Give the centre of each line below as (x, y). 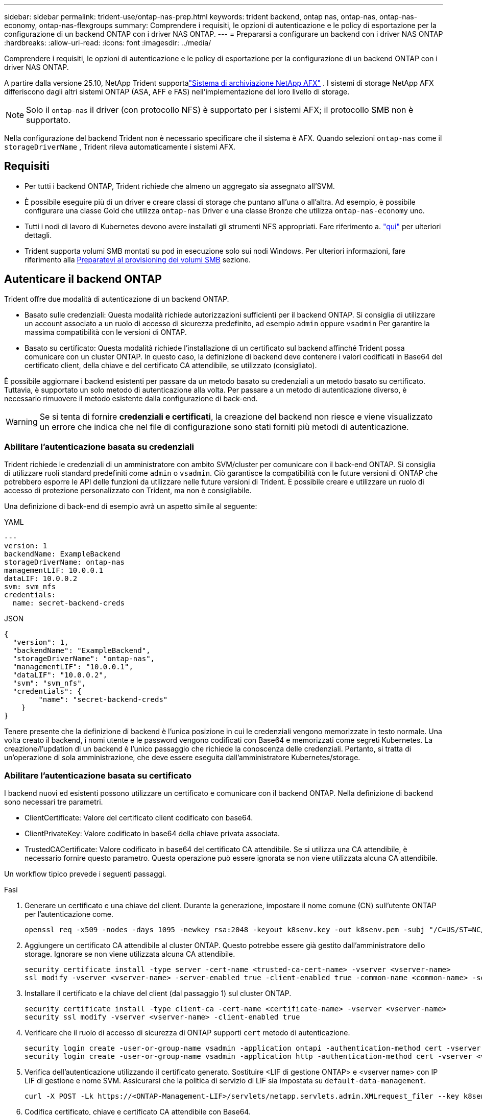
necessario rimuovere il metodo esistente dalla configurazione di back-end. (131, 398)
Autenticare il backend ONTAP (83, 279)
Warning (22, 421)
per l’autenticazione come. (69, 914)
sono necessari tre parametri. (54, 802)
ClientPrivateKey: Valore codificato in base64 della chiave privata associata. (152, 834)
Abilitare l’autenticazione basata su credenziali (99, 447)
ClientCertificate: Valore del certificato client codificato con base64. (139, 818)
